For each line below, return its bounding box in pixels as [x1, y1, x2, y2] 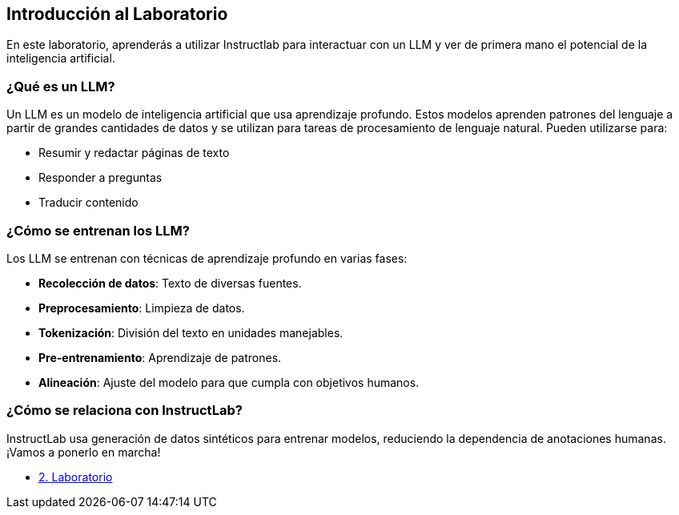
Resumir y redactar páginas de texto [38, 146, 230, 160]
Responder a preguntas [38, 171, 163, 185]
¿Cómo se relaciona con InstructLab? [6, 402, 243, 419]
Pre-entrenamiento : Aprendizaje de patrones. [38, 350, 282, 364]
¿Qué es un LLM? [6, 78, 115, 95]
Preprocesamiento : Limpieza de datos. [38, 300, 245, 315]
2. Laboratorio [38, 469, 113, 484]
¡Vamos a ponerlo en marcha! [6, 445, 161, 459]
